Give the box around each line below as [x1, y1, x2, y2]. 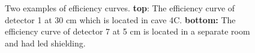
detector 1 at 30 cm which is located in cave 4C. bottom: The [5, 13, 236, 26]
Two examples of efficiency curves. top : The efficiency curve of [5, 2, 235, 14]
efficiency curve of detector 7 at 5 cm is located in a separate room [5, 25, 250, 38]
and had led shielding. [5, 36, 86, 49]
